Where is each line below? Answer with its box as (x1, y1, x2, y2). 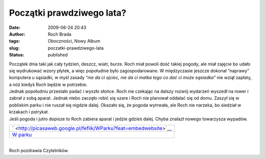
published (48, 52, 68, 58)
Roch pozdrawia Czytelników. (9, 148, 69, 154)
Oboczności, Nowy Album (48, 38, 101, 44)
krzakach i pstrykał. (9, 109, 49, 115)
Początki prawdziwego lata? (9, 7, 127, 18)
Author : (9, 31, 26, 37)
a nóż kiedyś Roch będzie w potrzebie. (9, 81, 88, 87)
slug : (9, 45, 20, 51)
